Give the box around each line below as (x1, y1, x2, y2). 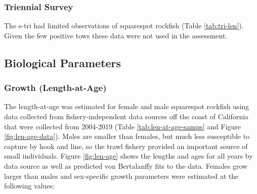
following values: (4, 180, 55, 191)
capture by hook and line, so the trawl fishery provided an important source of (4, 140, 248, 151)
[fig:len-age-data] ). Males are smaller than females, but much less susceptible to (4, 131, 250, 141)
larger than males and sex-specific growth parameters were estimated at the (4, 170, 239, 181)
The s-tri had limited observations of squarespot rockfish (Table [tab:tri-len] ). (4, 20, 244, 31)
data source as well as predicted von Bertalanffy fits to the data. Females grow (4, 160, 248, 171)
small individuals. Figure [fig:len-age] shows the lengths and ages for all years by (4, 151, 253, 161)
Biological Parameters (4, 55, 121, 70)
